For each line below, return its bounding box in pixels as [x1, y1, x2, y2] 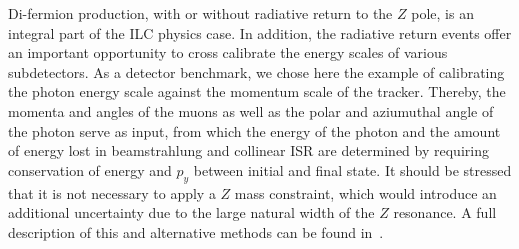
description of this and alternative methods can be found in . [8, 221, 384, 242]
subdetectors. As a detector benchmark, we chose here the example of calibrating [8, 61, 505, 82]
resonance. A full [393, 202, 497, 223]
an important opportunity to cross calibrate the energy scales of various [8, 42, 448, 63]
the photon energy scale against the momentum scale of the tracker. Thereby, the [8, 81, 506, 102]
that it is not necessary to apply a [8, 182, 216, 203]
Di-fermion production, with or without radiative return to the [8, 3, 393, 23]
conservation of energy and [8, 159, 172, 180]
